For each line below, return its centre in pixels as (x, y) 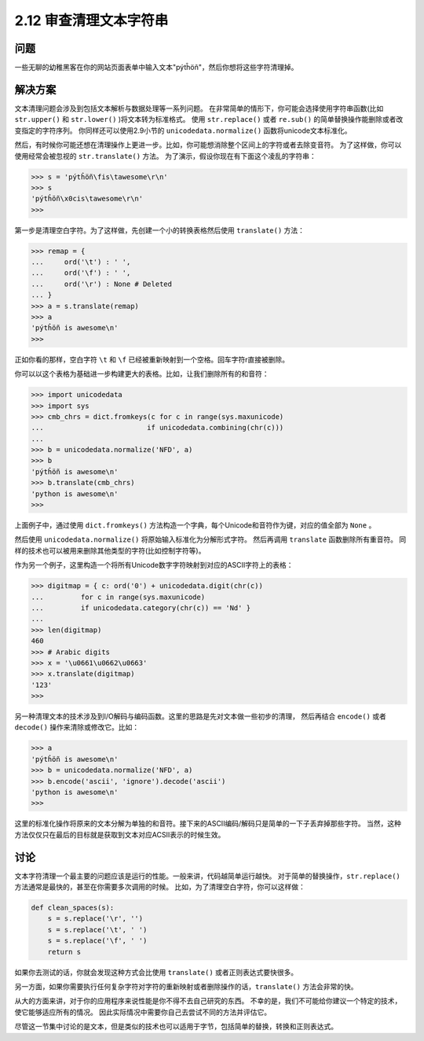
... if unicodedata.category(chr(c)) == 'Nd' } (141, 608)
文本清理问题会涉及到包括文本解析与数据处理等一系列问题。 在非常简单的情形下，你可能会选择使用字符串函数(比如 (199, 108)
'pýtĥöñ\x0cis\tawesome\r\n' (87, 199)
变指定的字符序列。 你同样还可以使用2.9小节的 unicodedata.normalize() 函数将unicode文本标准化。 (183, 131)
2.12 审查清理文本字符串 (91, 20)
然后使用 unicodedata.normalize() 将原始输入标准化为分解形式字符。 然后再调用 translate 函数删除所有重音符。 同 (210, 539)
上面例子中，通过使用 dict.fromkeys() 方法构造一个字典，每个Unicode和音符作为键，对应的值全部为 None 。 (195, 525)
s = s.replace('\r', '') (95, 919)
